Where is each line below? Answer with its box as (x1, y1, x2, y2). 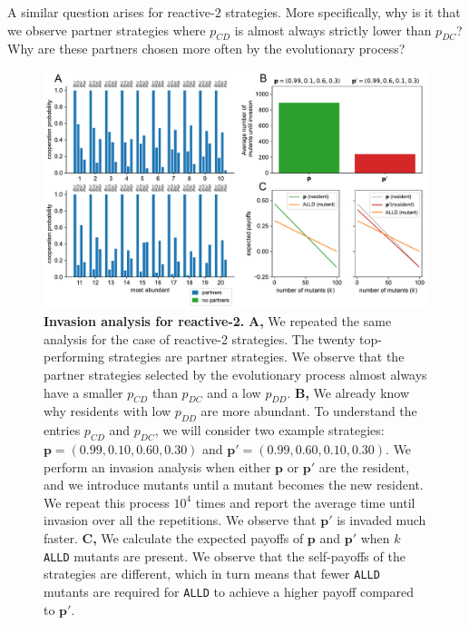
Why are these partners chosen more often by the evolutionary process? (7, 39, 405, 58)
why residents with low (44, 402, 171, 421)
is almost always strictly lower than (234, 20, 432, 39)
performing (44, 347, 104, 366)
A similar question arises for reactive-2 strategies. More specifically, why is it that (7, 3, 461, 21)
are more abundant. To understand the (200, 402, 417, 421)
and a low (207, 382, 261, 402)
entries (44, 421, 81, 440)
